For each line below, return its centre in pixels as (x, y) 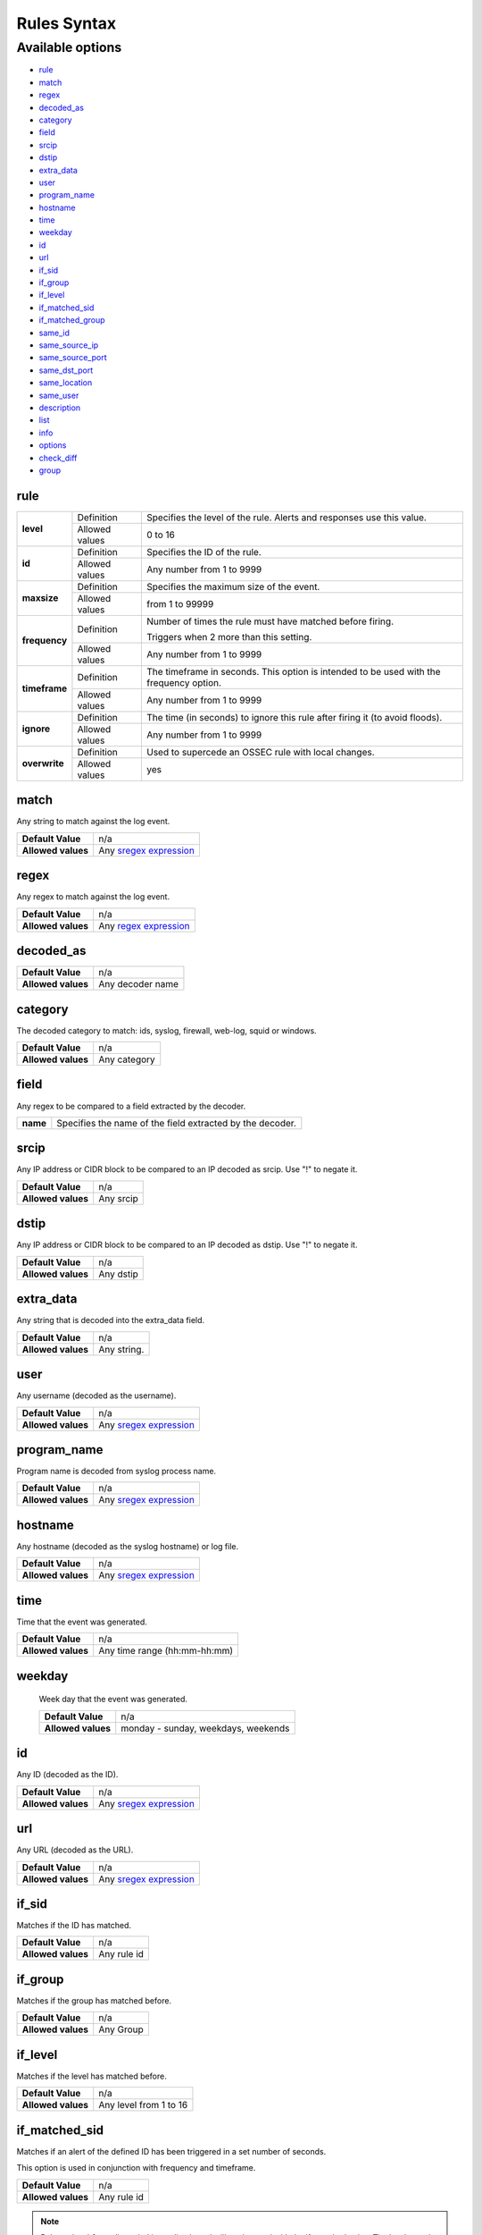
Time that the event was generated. (82, 1622)
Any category (127, 1059)
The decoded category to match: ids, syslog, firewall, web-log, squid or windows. (166, 1030)
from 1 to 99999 (180, 603)
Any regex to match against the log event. (93, 897)
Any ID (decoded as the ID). (67, 1775)
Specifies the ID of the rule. (204, 552)
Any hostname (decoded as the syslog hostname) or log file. (128, 1546)
